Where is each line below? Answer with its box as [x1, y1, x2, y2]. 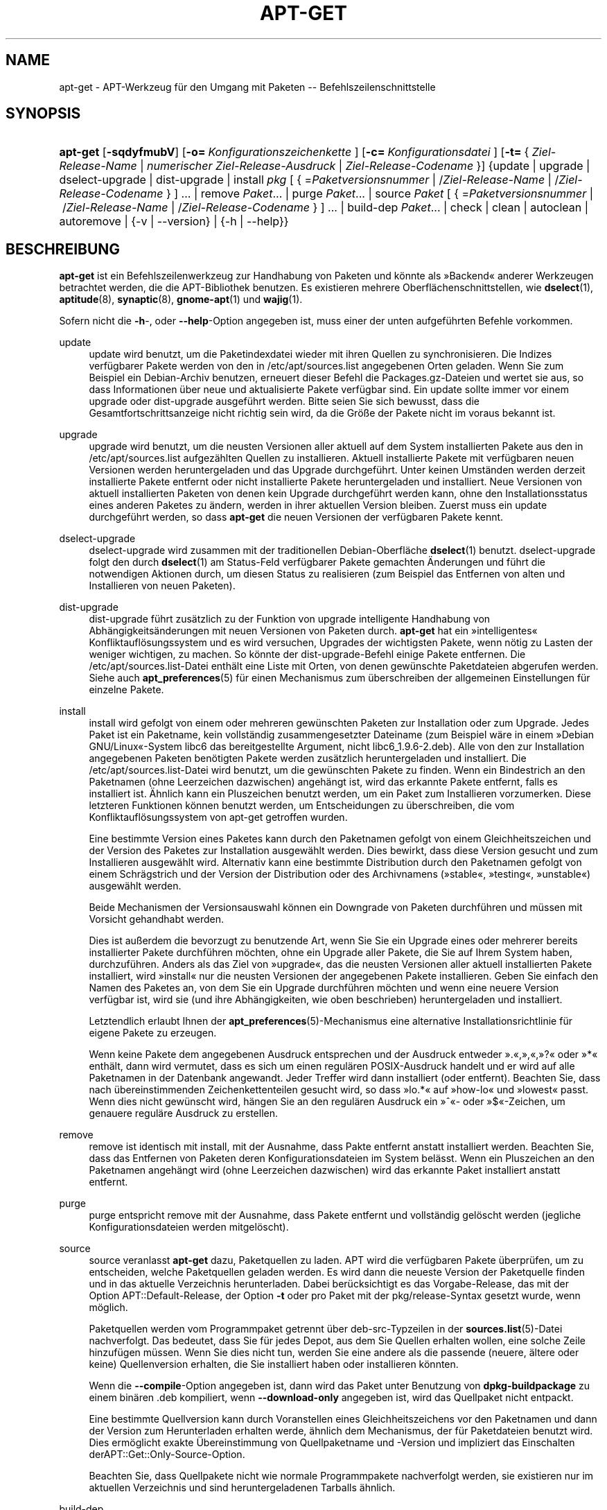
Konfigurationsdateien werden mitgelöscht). [89, 1221, 289, 1233]
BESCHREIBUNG [6, 240, 121, 258]
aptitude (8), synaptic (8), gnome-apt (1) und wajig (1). [59, 293, 303, 306]
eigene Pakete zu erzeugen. [89, 1027, 217, 1039]
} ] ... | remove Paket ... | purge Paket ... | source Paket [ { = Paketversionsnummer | [166, 186, 594, 201]
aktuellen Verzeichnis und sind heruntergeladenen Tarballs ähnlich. [89, 1482, 396, 1494]
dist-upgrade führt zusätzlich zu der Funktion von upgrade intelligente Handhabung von [89, 613, 491, 625]
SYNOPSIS [6, 105, 81, 123]
